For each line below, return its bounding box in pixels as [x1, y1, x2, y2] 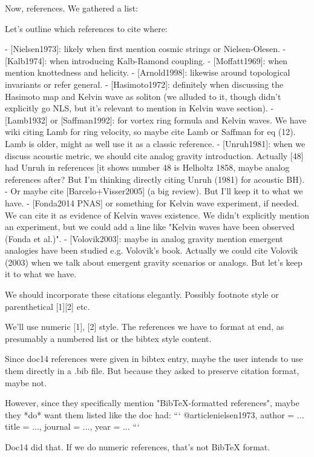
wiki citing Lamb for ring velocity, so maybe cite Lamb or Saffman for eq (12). [5, 125, 296, 138]
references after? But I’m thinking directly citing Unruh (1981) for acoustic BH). [5, 173, 305, 185]
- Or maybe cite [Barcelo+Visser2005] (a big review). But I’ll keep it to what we [5, 185, 303, 197]
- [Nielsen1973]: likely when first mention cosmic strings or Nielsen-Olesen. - [5, 42, 286, 55]
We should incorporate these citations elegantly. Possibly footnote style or [5, 288, 279, 301]
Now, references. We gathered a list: [5, 2, 138, 14]
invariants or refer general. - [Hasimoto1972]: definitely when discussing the [5, 77, 284, 90]
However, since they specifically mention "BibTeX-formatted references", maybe [5, 396, 299, 409]
